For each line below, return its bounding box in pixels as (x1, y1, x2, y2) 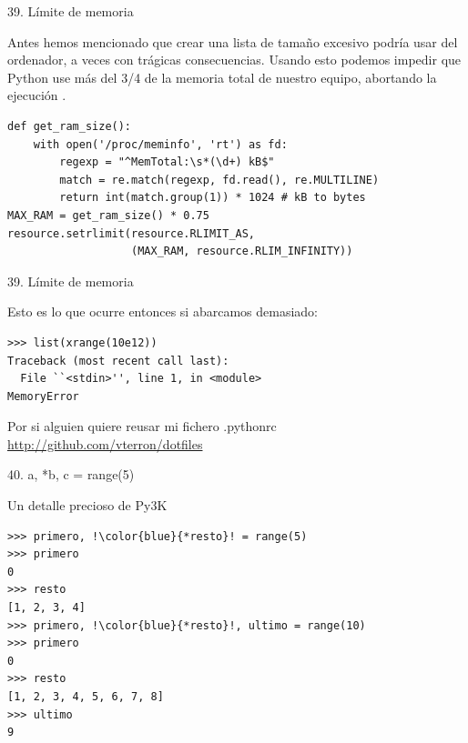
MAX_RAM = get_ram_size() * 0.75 (7, 208, 209, 222)
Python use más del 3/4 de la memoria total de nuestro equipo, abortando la (7, 67, 437, 86)
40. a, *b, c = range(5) (7, 465, 135, 484)
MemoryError (7, 389, 79, 403)
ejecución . (7, 85, 66, 105)
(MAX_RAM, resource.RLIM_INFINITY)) (131, 245, 353, 258)
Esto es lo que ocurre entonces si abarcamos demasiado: (7, 302, 318, 321)
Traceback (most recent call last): (7, 354, 229, 367)
